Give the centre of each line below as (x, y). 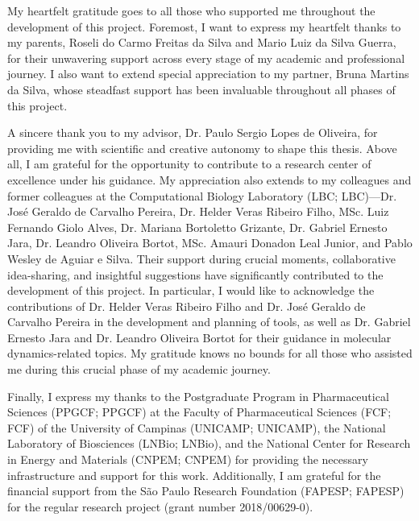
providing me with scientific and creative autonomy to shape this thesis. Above (202, 148)
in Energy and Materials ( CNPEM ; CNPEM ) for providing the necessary (188, 459)
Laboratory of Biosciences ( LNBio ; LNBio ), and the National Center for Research (209, 443)
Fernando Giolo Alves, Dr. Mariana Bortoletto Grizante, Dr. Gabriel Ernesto (197, 227)
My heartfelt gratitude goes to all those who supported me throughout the (191, 10)
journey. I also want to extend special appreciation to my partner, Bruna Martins (208, 74)
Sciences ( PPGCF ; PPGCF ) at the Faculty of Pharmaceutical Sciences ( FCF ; (199, 412)
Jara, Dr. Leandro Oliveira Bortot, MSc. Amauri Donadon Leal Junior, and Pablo (210, 243)
